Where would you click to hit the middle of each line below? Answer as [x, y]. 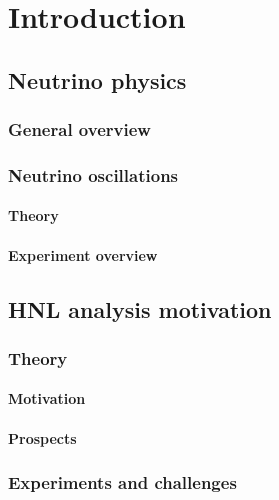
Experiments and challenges [122, 482]
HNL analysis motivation [140, 308]
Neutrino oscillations [93, 174]
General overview [79, 129]
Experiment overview [83, 254]
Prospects [42, 437]
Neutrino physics [97, 79]
